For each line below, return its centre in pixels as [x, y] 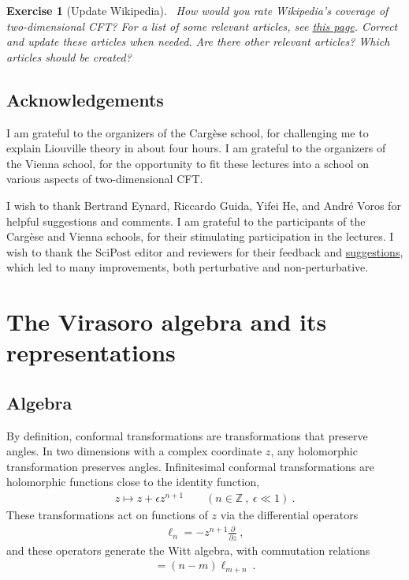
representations [91, 352]
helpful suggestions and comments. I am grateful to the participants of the [186, 221]
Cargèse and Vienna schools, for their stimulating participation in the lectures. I [200, 236]
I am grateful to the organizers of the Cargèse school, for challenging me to [188, 132]
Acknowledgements [85, 99]
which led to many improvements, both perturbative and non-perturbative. [188, 267]
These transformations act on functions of [107, 515]
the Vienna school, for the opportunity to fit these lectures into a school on [188, 163]
